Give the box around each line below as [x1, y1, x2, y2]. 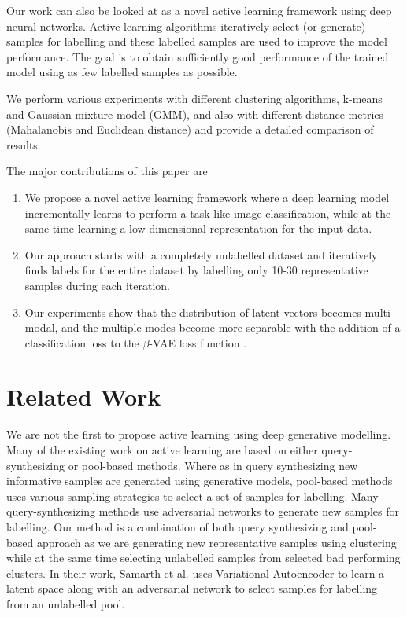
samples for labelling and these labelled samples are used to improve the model [6, 33, 387, 50]
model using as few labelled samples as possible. [6, 64, 238, 80]
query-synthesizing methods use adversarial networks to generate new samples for [6, 503, 399, 520]
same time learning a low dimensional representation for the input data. [24, 220, 372, 237]
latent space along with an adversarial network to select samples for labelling [6, 580, 378, 597]
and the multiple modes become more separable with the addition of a [61, 319, 401, 336]
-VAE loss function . [149, 334, 247, 351]
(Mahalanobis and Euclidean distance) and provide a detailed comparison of [6, 121, 374, 138]
